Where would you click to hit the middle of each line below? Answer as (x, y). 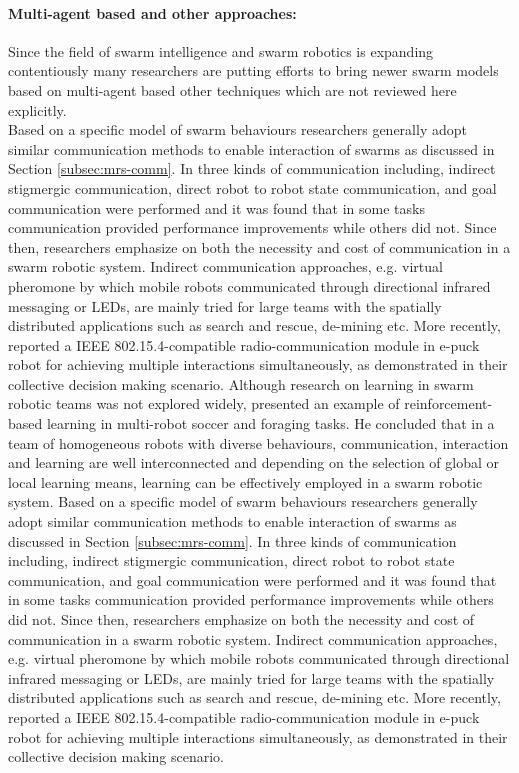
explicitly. (37, 109)
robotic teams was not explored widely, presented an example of (204, 403)
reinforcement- (448, 403)
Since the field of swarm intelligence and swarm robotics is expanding (221, 50)
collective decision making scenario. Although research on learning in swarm (241, 383)
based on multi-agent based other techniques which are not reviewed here (232, 89)
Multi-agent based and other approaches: (152, 12)
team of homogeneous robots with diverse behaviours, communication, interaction (258, 442)
